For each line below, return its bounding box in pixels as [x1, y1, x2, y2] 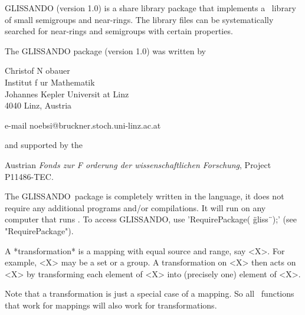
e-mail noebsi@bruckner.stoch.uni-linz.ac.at [5, 119, 161, 131]
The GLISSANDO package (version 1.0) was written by [5, 44, 206, 57]
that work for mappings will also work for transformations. [5, 298, 217, 311]
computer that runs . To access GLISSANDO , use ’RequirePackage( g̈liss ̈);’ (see [5, 213, 297, 225]
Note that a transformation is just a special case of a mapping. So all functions [5, 287, 294, 300]
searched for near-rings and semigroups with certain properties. [5, 25, 233, 37]
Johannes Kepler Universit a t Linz [5, 87, 129, 100]
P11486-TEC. [5, 170, 54, 182]
